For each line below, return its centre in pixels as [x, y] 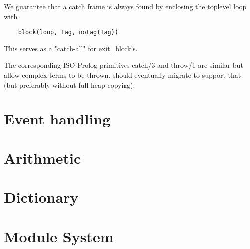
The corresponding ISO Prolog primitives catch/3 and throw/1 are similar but [124, 65]
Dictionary [41, 197]
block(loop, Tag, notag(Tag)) [68, 33]
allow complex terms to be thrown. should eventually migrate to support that [123, 75]
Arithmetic [43, 158]
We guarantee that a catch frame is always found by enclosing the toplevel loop [125, 6]
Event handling [57, 119]
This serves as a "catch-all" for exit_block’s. [71, 48]
